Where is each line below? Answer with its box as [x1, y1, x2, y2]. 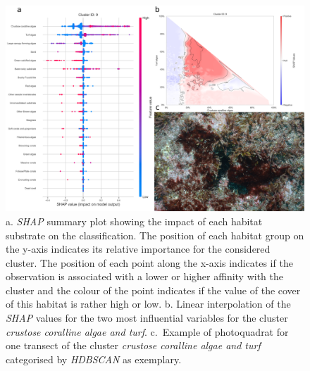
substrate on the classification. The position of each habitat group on [6, 227, 304, 242]
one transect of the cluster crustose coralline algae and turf [6, 338, 261, 353]
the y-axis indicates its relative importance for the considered [6, 241, 271, 256]
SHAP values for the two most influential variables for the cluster [6, 310, 288, 325]
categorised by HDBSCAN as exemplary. [6, 351, 182, 366]
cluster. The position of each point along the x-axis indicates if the [6, 255, 293, 270]
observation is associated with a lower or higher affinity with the [6, 269, 284, 284]
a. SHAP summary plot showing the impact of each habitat [6, 213, 263, 228]
